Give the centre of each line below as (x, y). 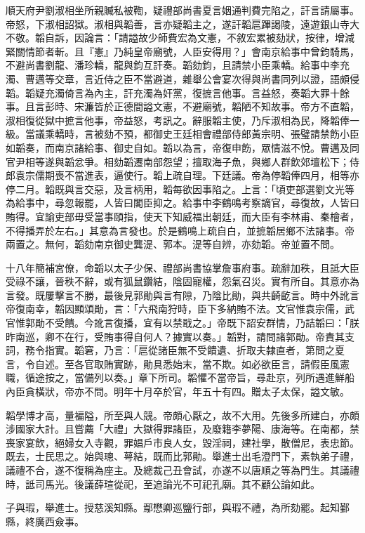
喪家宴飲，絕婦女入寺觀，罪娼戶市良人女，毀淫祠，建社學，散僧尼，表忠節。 (182, 442)
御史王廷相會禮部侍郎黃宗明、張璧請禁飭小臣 (256, 134)
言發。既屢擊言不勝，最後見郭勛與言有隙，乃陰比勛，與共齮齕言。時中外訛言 (182, 295)
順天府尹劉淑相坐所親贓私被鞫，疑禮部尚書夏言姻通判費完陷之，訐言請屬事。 (182, 10)
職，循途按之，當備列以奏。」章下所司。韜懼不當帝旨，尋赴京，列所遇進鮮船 (180, 377)
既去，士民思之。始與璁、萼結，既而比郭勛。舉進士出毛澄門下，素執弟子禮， (182, 456)
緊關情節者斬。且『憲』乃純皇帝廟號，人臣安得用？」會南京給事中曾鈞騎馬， (182, 51)
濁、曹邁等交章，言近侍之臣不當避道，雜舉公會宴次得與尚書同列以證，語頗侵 (182, 78)
